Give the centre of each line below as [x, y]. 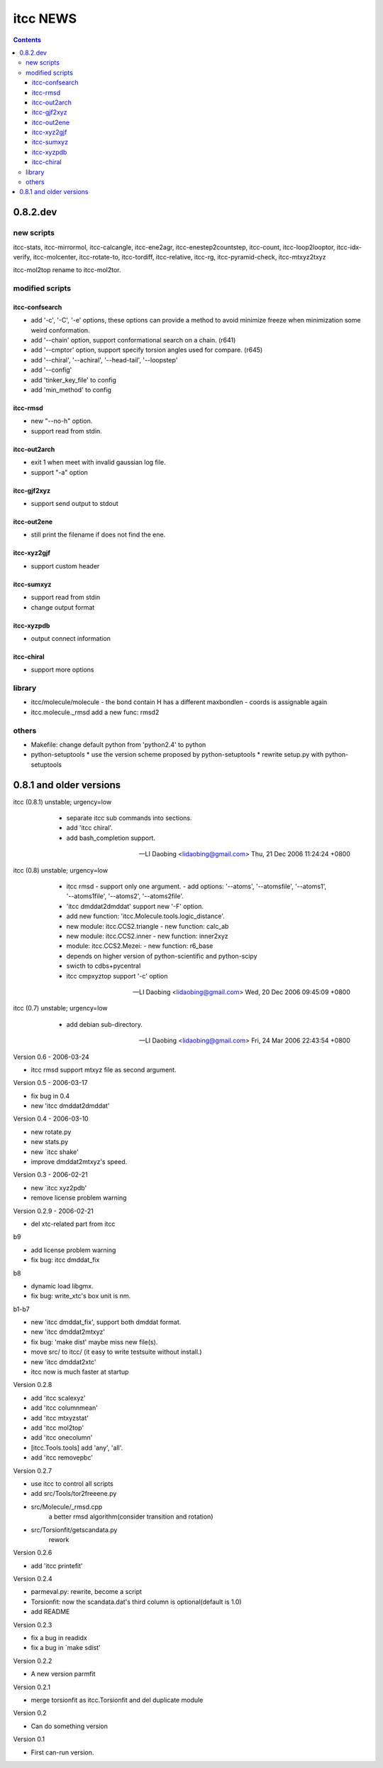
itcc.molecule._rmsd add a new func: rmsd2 [95, 712]
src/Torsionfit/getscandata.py [74, 1530]
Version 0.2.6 [33, 1553]
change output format [63, 607]
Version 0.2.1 [32, 1687]
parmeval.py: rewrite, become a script [86, 1592]
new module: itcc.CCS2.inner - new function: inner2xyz [147, 936]
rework [59, 1539]
